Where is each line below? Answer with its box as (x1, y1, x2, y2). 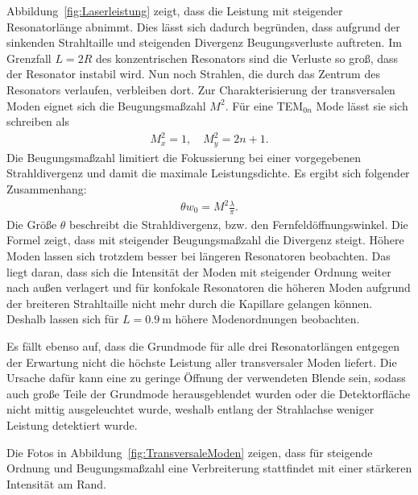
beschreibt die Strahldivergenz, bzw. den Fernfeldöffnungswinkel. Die (69, 215, 408, 232)
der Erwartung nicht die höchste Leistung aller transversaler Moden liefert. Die (6, 353, 397, 370)
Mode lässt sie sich (316, 97, 408, 114)
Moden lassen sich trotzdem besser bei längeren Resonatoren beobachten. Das (6, 247, 391, 264)
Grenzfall (6, 49, 52, 66)
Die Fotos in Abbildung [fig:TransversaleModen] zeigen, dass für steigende (6, 443, 373, 460)
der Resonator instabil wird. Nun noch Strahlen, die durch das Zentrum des (6, 65, 380, 82)
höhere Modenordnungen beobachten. (175, 310, 360, 327)
